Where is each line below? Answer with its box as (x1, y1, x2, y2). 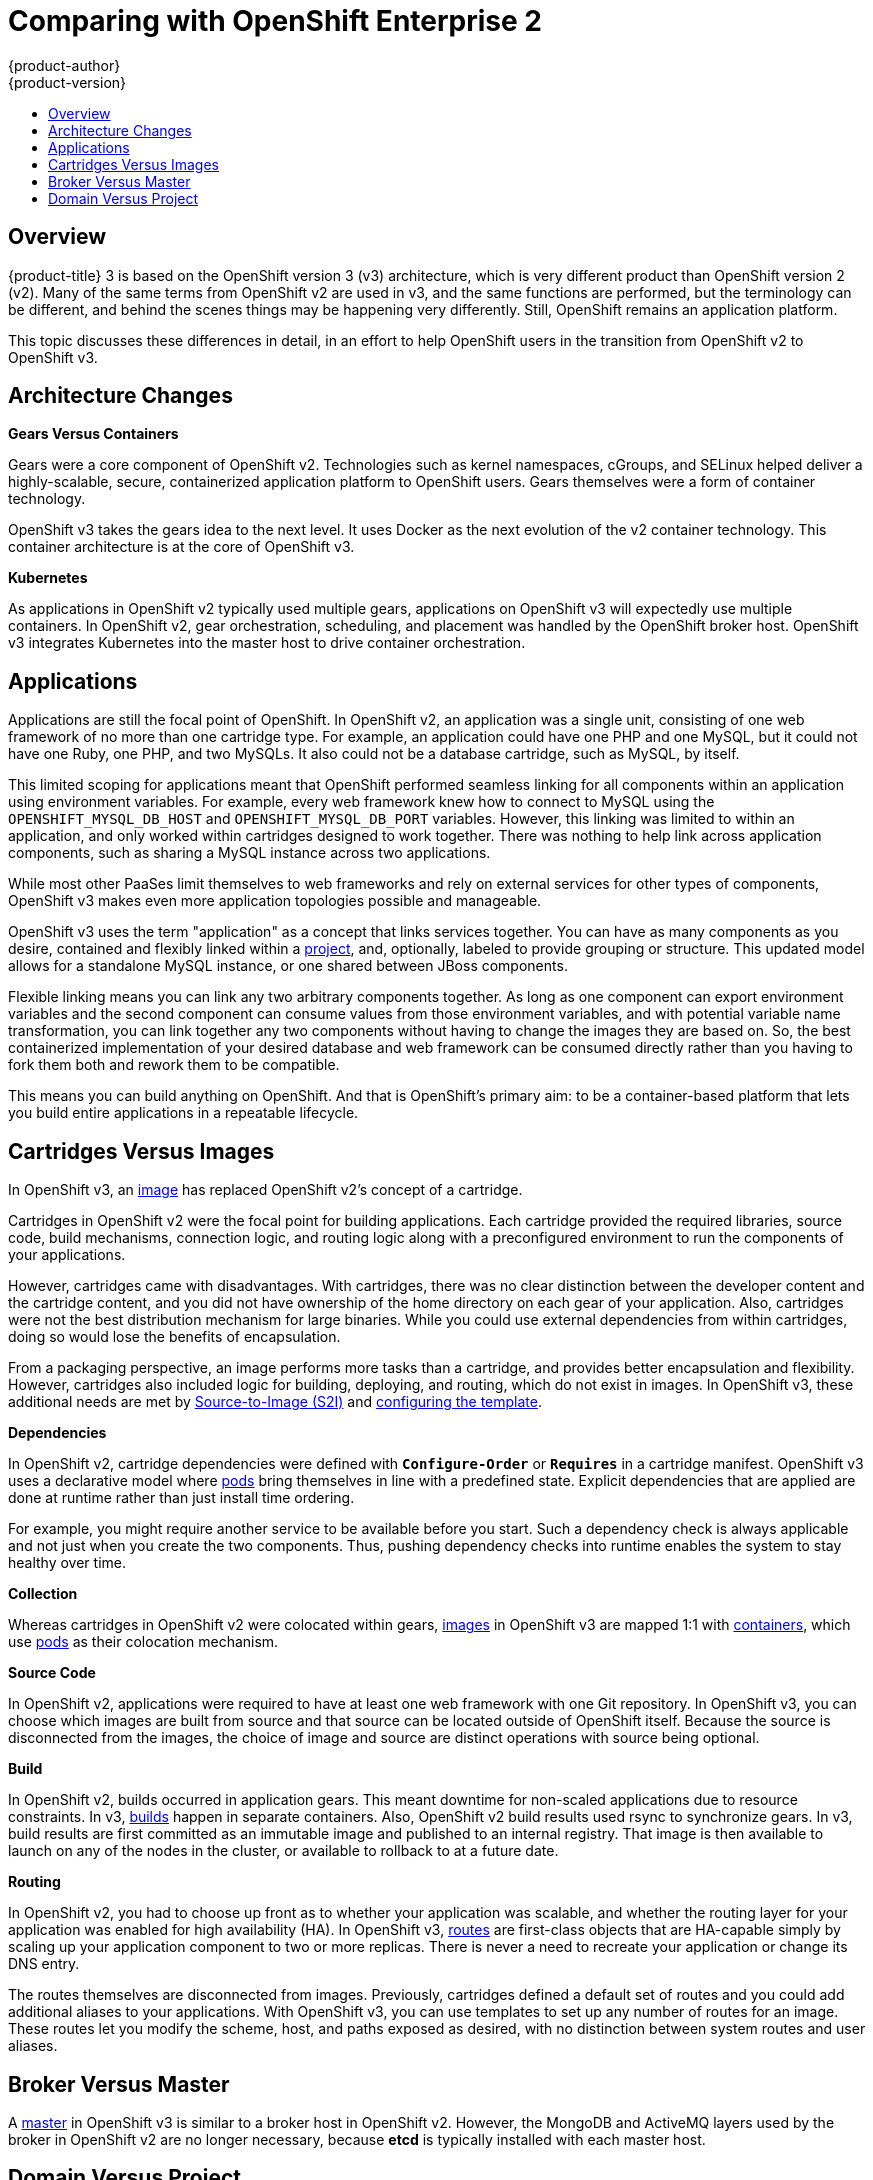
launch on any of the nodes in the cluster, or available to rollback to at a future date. (8, 1842, 559, 1860)
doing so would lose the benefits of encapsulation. (8, 1328, 341, 1346)
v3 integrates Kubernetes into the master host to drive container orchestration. (8, 634, 526, 652)
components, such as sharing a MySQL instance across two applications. (8, 844, 491, 862)
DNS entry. (8, 1955, 80, 1973)
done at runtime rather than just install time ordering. (8, 1489, 355, 1507)
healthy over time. (8, 1554, 127, 1572)
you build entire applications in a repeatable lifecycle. (8, 1104, 359, 1122)
